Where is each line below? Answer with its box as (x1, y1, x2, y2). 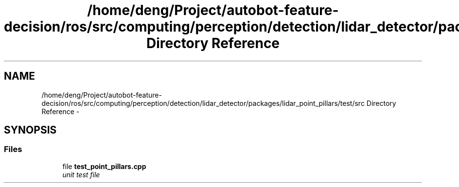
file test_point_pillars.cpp (62, 162, 146, 170)
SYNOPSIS (4, 124, 57, 136)
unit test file (62, 170, 100, 179)
